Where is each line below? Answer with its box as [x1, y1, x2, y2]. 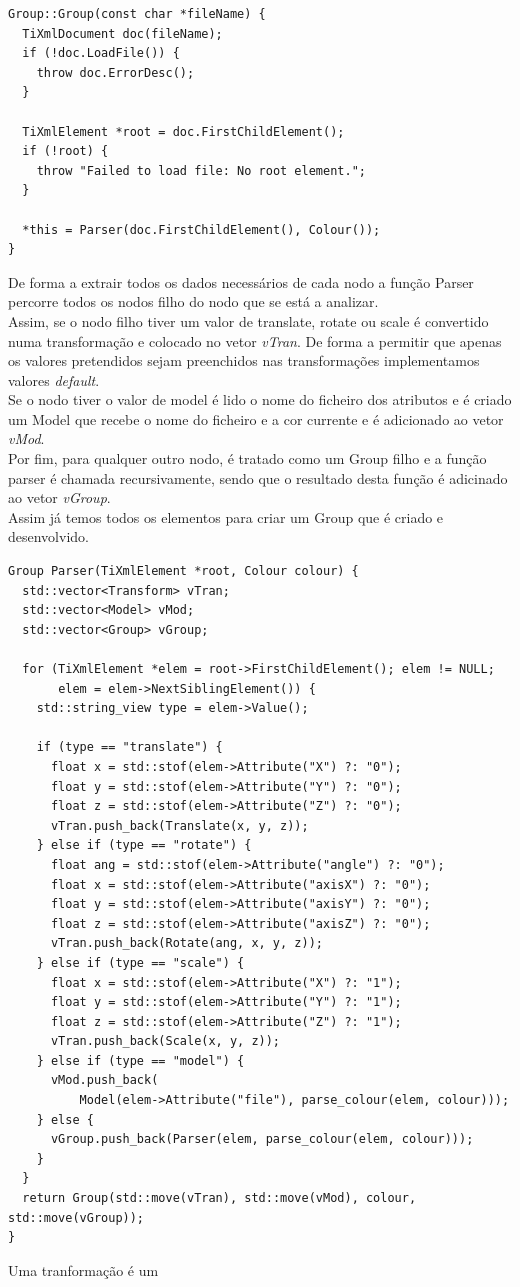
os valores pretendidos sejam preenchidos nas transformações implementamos [8, 350, 480, 371]
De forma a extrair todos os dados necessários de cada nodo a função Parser [8, 271, 474, 292]
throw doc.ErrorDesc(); [36, 65, 195, 80]
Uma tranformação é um [8, 1259, 159, 1280]
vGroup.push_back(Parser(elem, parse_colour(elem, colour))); [50, 1132, 474, 1147]
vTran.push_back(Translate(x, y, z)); [50, 818, 309, 833]
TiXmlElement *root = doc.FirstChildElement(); [22, 124, 345, 139]
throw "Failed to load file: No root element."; [36, 163, 366, 178]
